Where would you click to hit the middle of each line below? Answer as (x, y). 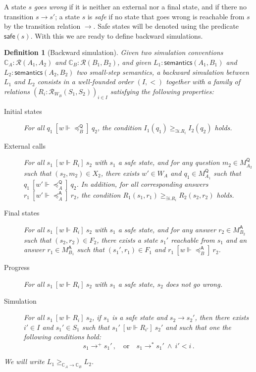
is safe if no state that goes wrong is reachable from (166, 16)
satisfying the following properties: (162, 91)
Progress (17, 267)
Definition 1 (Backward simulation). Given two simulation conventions (114, 52)
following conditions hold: (63, 337)
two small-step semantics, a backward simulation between (163, 72)
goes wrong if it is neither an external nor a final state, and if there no (140, 6)
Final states (22, 213)
